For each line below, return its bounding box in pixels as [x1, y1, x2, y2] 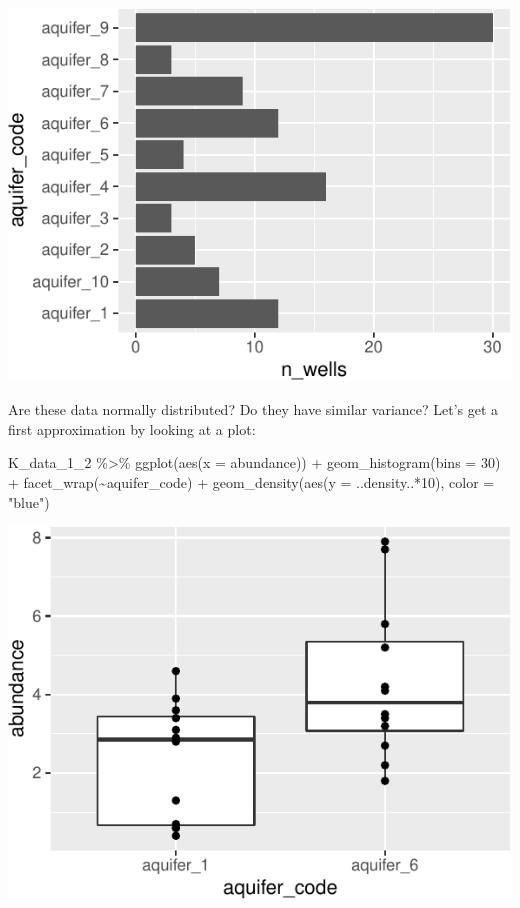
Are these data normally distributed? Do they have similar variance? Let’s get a [8, 399, 499, 420]
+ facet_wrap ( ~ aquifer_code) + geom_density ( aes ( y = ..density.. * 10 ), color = [8, 472, 495, 493]
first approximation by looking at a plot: [8, 418, 256, 439]
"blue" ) [8, 491, 50, 512]
